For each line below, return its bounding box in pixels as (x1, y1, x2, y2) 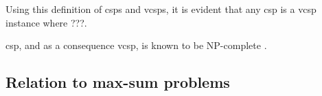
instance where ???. (5, 15, 87, 29)
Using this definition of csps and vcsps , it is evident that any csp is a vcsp (5, 2, 317, 16)
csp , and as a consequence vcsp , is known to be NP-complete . (5, 38, 267, 52)
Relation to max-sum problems (5, 71, 230, 93)
